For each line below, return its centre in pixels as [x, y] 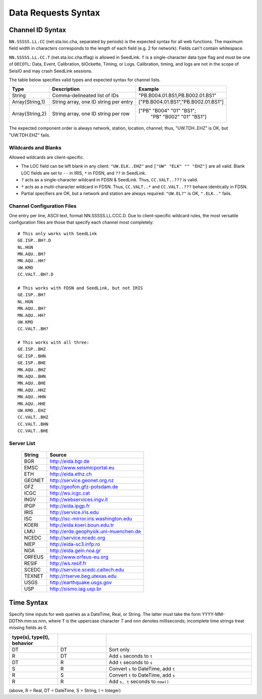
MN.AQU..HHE [32, 404]
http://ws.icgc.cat [70, 493]
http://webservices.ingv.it [79, 500]
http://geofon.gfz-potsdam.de [84, 487]
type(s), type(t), [31, 637]
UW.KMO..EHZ [32, 410]
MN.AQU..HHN [32, 397]
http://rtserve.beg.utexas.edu [83, 576]
